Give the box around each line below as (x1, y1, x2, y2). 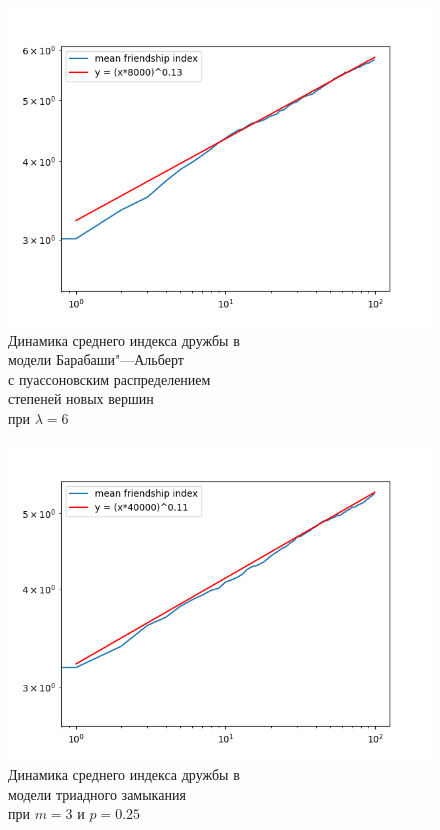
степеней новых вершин (8, 388, 154, 409)
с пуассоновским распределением (8, 368, 211, 389)
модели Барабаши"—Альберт (8, 349, 184, 370)
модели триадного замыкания (8, 783, 186, 804)
